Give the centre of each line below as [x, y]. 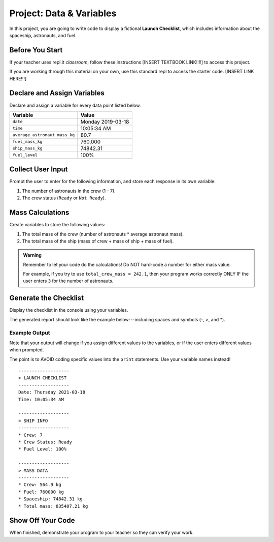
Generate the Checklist [47, 298]
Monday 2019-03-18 [105, 122]
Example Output [30, 333]
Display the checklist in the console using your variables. [69, 310]
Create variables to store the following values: [57, 225]
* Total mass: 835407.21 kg [53, 506]
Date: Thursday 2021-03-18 [52, 392]
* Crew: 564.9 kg [40, 485]
